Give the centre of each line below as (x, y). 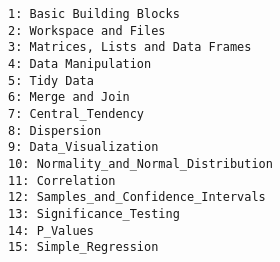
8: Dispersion (55, 130)
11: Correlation (62, 180)
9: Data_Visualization (83, 147)
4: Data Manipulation (80, 63)
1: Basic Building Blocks (94, 14)
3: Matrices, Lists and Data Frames (130, 47)
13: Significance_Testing (94, 213)
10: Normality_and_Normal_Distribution (140, 163)
